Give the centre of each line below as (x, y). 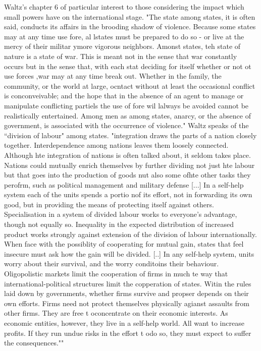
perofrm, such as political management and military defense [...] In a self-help (124, 184)
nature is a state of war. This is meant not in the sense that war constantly (121, 56)
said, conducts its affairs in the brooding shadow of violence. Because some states (130, 26)
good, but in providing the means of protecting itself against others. (109, 204)
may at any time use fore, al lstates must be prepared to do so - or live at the (124, 36)
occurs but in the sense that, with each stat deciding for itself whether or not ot (128, 66)
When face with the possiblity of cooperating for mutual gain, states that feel (124, 244)
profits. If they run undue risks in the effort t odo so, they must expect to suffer (128, 333)
